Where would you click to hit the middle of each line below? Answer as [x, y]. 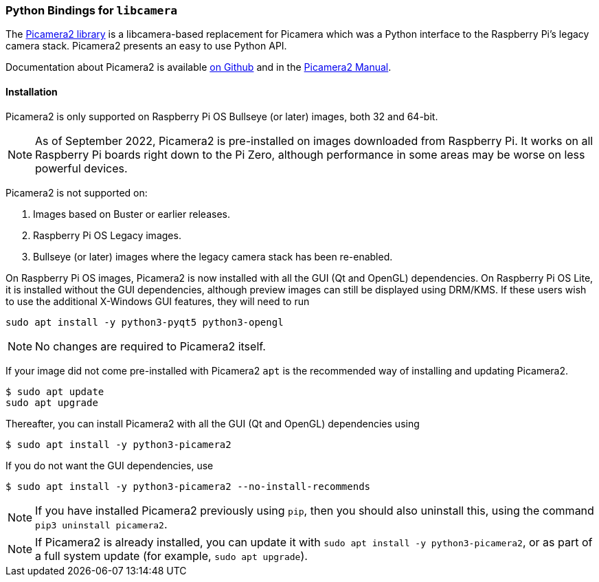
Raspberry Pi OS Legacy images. [107, 235]
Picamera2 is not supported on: [77, 192]
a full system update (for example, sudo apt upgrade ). [171, 556]
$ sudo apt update [55, 391]
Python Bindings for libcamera [92, 10]
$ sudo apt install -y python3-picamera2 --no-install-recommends [188, 486]
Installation [32, 91]
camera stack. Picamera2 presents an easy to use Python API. [146, 46]
